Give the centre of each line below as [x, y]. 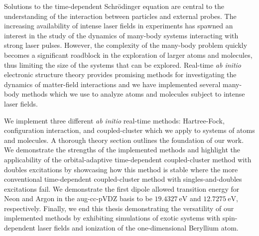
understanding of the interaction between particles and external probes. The [120, 16]
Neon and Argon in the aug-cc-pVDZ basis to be [78, 198]
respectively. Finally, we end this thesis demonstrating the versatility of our [119, 208]
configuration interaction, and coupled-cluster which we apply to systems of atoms [129, 130]
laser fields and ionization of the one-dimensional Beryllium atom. [138, 228]
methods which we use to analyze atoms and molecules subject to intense [133, 94]
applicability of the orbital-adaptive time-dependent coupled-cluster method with [128, 159]
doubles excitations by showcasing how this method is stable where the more [121, 169]
